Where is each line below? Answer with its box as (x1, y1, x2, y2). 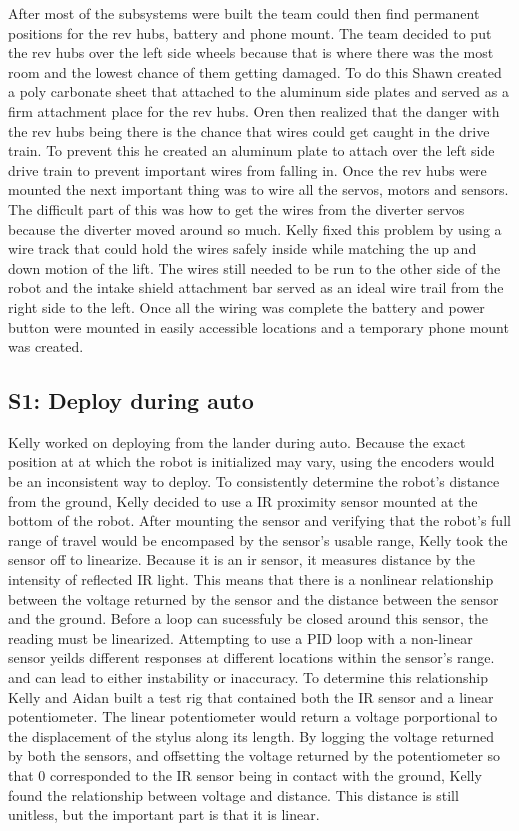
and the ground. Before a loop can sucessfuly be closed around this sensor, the (8, 608, 489, 629)
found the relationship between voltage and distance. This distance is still (8, 784, 459, 805)
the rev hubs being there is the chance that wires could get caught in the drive (8, 120, 490, 141)
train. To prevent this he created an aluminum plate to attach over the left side (8, 140, 495, 161)
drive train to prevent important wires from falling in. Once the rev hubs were (8, 159, 487, 180)
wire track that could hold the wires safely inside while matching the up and (8, 238, 477, 259)
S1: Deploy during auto (8, 385, 254, 416)
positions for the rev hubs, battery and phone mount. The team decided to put (8, 22, 492, 43)
